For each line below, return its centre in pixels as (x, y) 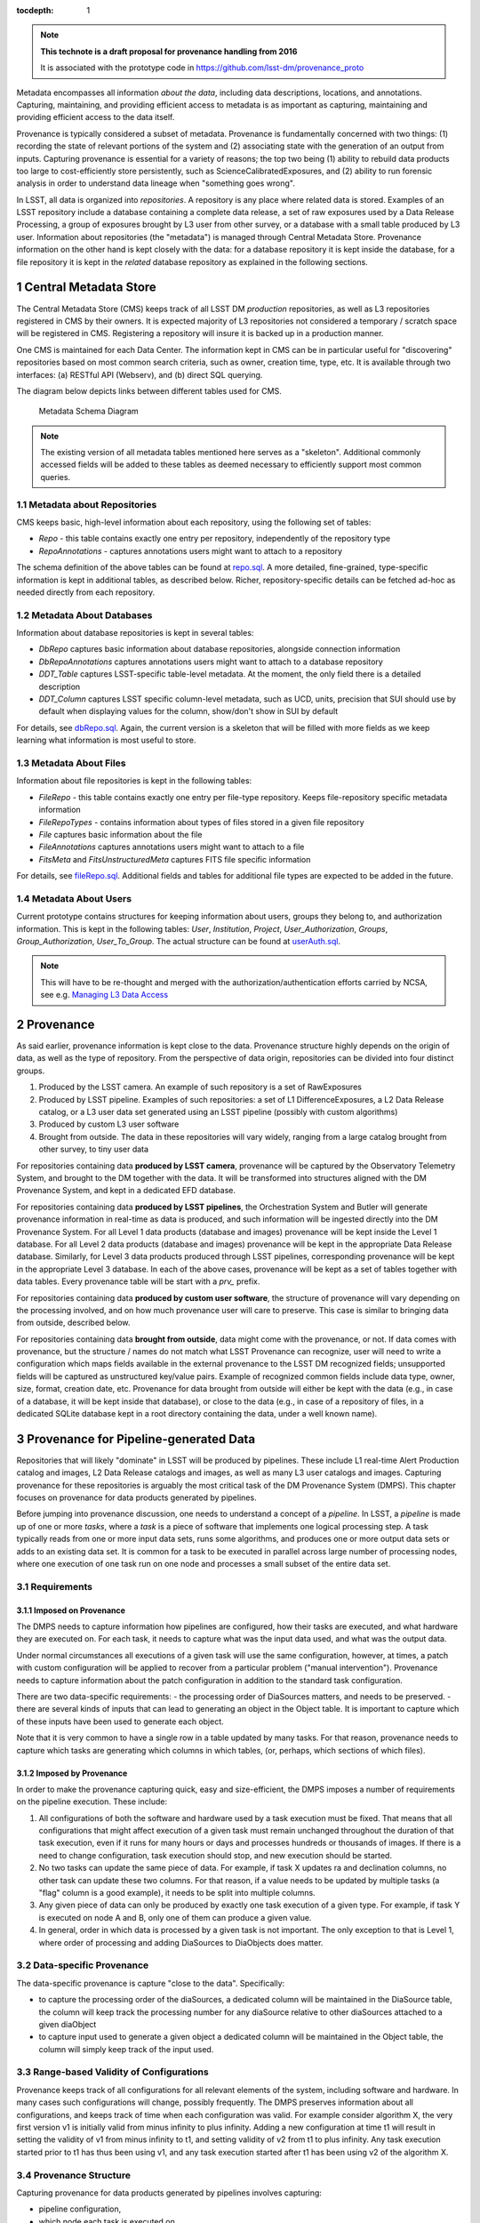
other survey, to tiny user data (94, 1149)
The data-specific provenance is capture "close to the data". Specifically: (151, 1983)
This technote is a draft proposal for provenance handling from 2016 (169, 51)
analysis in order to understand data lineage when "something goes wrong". (156, 183)
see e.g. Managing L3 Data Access (104, 995)
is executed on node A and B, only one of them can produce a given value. (175, 1917)
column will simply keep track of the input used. (126, 2049)
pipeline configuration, (80, 2209)
